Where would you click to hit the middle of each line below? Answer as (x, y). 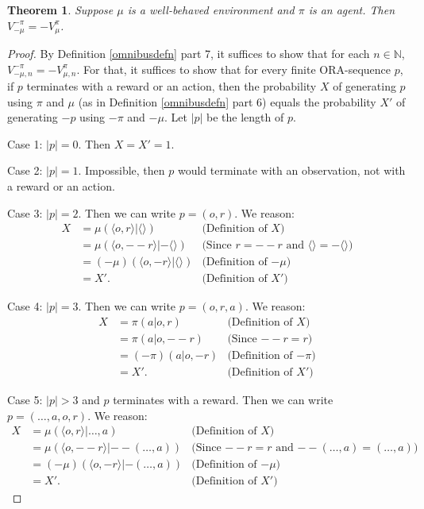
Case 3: (25, 212)
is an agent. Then (352, 10)
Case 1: (25, 143)
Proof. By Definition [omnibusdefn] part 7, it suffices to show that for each (189, 54)
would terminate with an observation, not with (291, 170)
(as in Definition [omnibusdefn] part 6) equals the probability (227, 101)
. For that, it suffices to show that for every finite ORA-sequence (233, 69)
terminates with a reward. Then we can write (223, 400)
